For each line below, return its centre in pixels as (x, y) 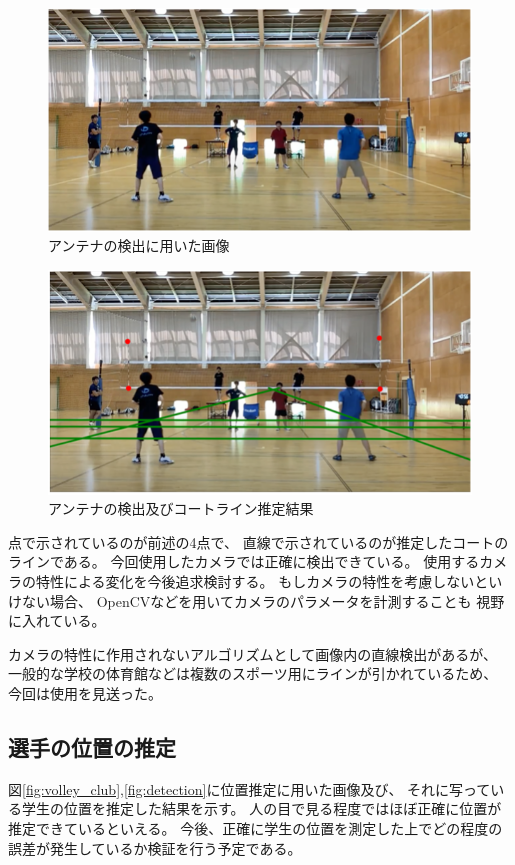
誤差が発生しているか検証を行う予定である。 (155, 847)
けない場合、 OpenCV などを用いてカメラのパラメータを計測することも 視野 (256, 600)
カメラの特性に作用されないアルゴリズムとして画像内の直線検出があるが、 (252, 653)
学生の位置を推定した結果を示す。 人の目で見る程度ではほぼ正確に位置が (261, 808)
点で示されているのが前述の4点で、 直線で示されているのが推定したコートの (258, 541)
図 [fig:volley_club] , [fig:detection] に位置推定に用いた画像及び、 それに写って (249, 788)
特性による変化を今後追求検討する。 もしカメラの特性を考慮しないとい (269, 581)
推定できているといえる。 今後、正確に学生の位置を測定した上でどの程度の (255, 828)
